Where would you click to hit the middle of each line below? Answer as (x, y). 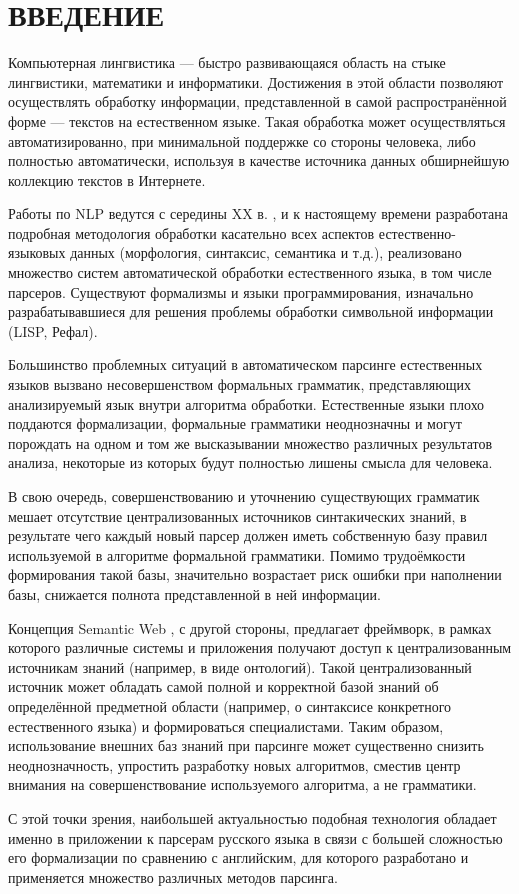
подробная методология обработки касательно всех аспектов (191, 232)
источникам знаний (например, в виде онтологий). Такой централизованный (240, 666)
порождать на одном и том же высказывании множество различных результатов (250, 442)
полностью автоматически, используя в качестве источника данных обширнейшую (259, 160)
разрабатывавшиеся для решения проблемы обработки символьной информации (251, 311)
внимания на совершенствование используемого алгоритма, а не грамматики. (242, 784)
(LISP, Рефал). (53, 330)
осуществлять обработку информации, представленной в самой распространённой (257, 101)
